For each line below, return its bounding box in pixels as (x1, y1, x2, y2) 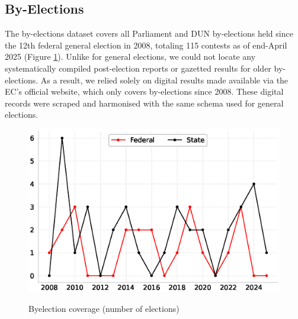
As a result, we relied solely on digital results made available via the (40, 73, 289, 86)
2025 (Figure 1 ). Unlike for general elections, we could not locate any (5, 50, 256, 63)
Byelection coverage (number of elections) (28, 302, 180, 314)
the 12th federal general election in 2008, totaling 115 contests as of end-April (5, 38, 287, 51)
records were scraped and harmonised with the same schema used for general (5, 96, 284, 109)
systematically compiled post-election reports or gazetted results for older (5, 62, 271, 74)
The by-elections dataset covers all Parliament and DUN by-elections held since (5, 27, 293, 40)
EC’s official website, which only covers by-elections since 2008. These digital (5, 85, 284, 98)
